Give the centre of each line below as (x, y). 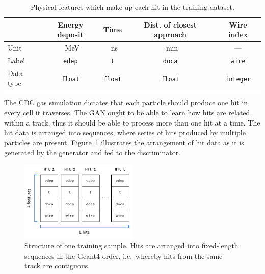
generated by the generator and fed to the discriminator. (92, 152)
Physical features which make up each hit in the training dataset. (132, 7)
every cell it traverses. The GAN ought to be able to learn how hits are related (127, 113)
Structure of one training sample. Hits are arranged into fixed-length (131, 246)
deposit (70, 34)
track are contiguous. (57, 266)
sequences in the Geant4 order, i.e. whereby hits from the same (124, 255)
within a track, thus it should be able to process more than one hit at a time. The (132, 122)
